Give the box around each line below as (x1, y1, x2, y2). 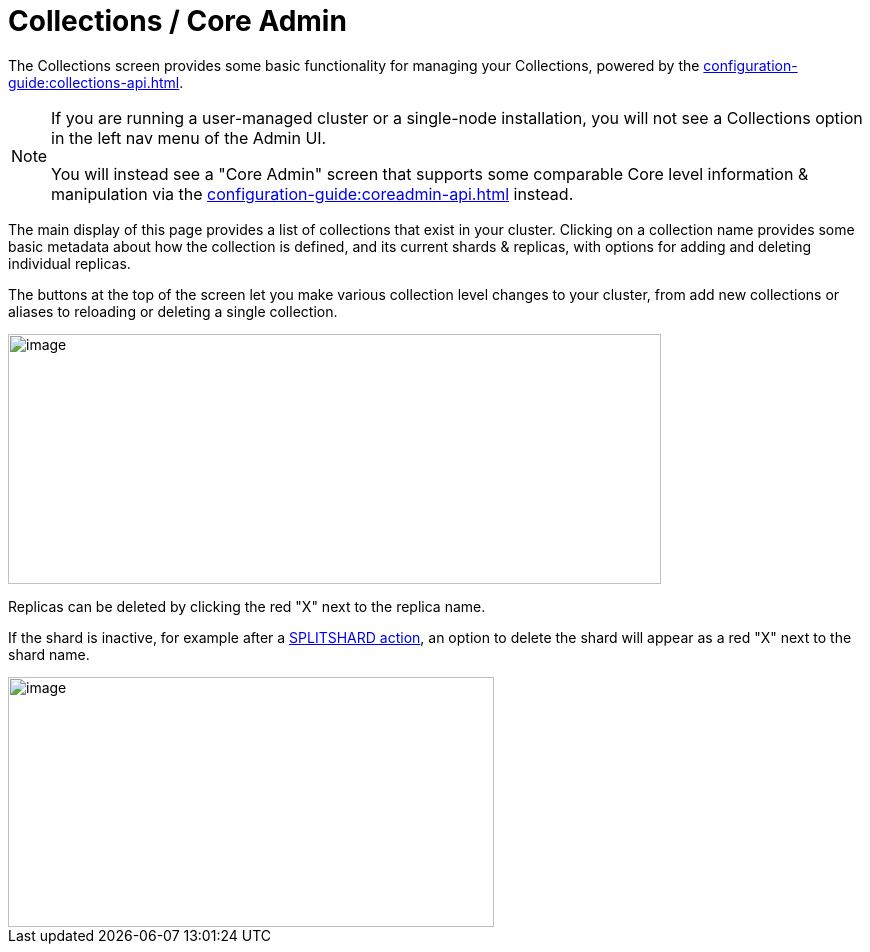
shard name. (8, 645, 90, 663)
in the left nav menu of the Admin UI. (51, 127, 327, 148)
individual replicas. (8, 254, 131, 272)
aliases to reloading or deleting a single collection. (8, 302, 338, 320)
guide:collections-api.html (8, 73, 180, 91)
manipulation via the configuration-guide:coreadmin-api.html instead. (51, 183, 574, 204)
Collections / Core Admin (8, 4, 347, 38)
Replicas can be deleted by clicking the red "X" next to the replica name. (8, 597, 486, 615)
